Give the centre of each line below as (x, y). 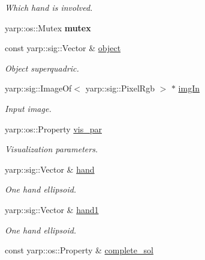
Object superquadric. (42, 68)
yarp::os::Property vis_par (53, 128)
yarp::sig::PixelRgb (120, 88)
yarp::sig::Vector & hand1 (52, 209)
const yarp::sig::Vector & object (63, 48)
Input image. (28, 108)
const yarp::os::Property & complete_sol (79, 250)
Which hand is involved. (49, 7)
